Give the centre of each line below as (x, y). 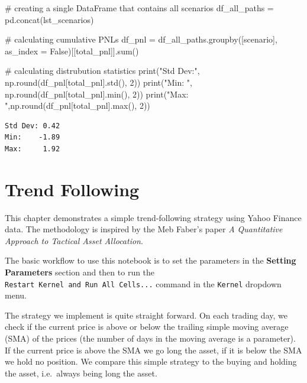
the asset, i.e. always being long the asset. (81, 373)
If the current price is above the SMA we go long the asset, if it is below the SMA (153, 350)
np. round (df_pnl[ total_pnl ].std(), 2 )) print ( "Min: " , (98, 82)
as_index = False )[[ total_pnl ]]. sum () (72, 51)
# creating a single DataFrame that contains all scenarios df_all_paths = (139, 8)
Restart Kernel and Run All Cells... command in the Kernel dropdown (143, 283)
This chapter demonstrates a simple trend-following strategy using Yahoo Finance (153, 217)
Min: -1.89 (33, 137)
